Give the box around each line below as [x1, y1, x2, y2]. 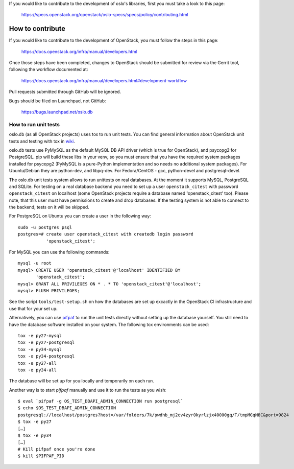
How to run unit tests [9, 121, 60, 128]
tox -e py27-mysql [18, 333, 62, 338]
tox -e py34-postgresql [18, 353, 75, 359]
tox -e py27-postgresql [18, 340, 75, 345]
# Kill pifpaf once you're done [18, 446, 96, 452]
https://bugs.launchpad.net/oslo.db [21, 109, 93, 115]
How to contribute [9, 24, 66, 33]
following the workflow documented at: [9, 67, 88, 72]
